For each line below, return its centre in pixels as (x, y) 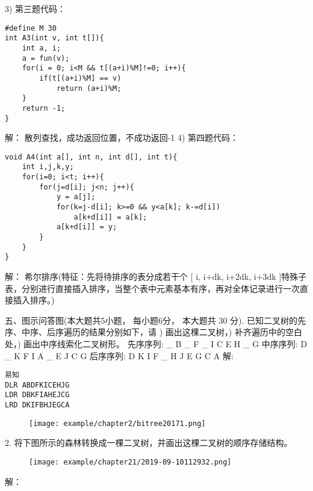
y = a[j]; (76, 197)
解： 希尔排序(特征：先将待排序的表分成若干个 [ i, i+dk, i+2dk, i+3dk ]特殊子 (156, 276)
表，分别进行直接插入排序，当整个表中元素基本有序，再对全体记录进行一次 (152, 288)
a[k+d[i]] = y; (87, 227)
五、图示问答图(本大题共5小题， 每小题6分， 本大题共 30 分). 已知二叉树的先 (156, 320)
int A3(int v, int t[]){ (54, 38)
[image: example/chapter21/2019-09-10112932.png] (130, 462)
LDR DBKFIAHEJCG (37, 395)
